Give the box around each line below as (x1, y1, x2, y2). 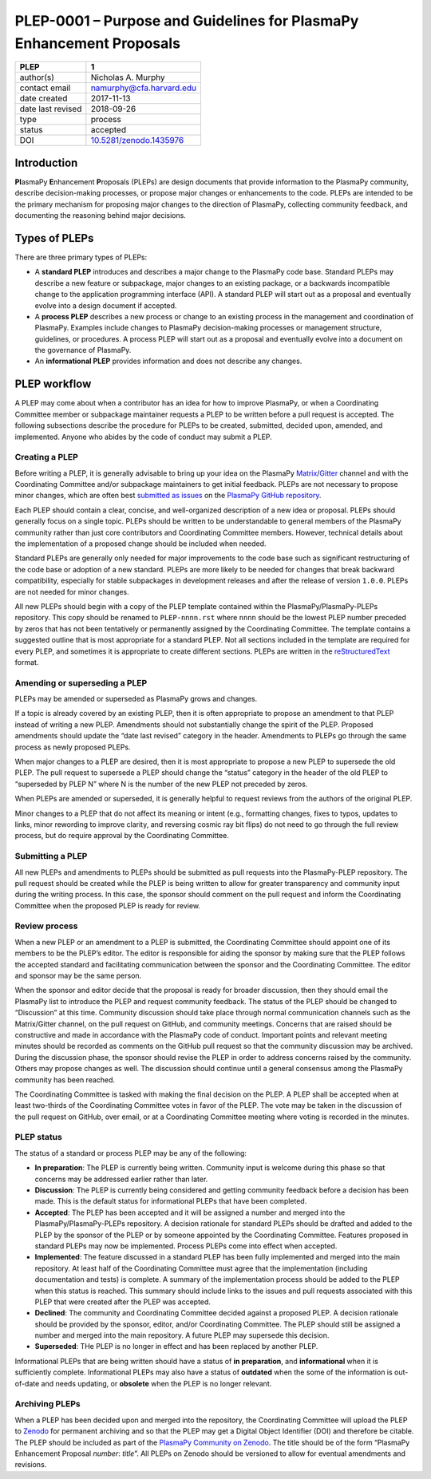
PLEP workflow (14, 378, 92, 391)
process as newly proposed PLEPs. (14, 742, 131, 752)
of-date (14, 1378, 40, 1388)
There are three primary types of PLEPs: (14, 252, 148, 262)
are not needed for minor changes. (14, 587, 129, 596)
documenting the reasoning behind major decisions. (14, 211, 187, 220)
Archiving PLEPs (14, 1398, 81, 1410)
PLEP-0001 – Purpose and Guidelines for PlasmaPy (14, 12, 359, 30)
